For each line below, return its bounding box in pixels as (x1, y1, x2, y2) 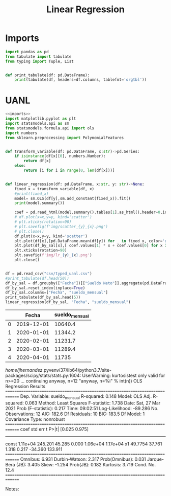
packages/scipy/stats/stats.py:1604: (5, 372, 81, 379)
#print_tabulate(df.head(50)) (5, 276, 70, 281)
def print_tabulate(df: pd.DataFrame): (5, 73, 90, 78)
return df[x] (23, 159, 51, 164)
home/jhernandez (5, 367, 43, 373)
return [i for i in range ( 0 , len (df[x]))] (23, 168, 115, 173)
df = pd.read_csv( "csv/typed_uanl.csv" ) (5, 271, 93, 276)
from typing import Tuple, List (5, 59, 74, 64)
